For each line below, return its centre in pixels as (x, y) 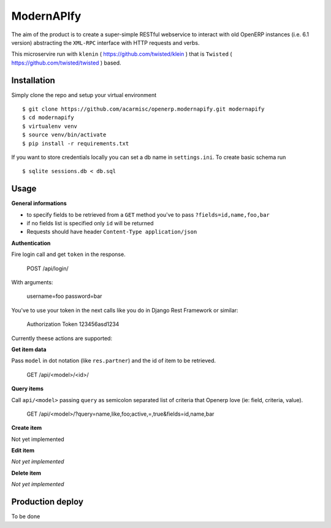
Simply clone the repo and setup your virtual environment (84, 95)
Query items (28, 389)
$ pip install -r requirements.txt (76, 143)
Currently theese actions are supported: (62, 338)
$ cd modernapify (48, 118)
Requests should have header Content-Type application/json (112, 232)
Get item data (29, 349)
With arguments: (32, 282)
